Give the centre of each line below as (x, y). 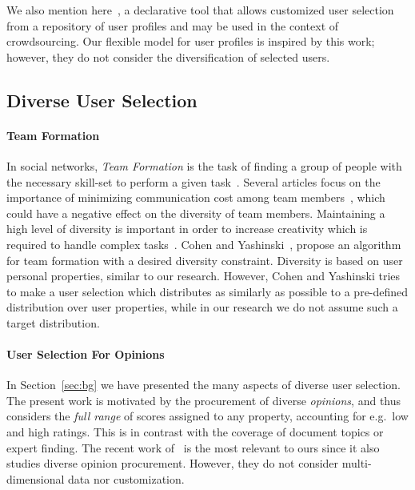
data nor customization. (126, 478)
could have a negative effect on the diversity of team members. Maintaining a (196, 213)
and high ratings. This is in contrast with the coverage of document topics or (195, 432)
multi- (357, 463)
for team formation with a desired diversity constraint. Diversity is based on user (205, 260)
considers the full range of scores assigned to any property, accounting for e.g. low (207, 416)
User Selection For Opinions (86, 354)
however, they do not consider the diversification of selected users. (168, 56)
